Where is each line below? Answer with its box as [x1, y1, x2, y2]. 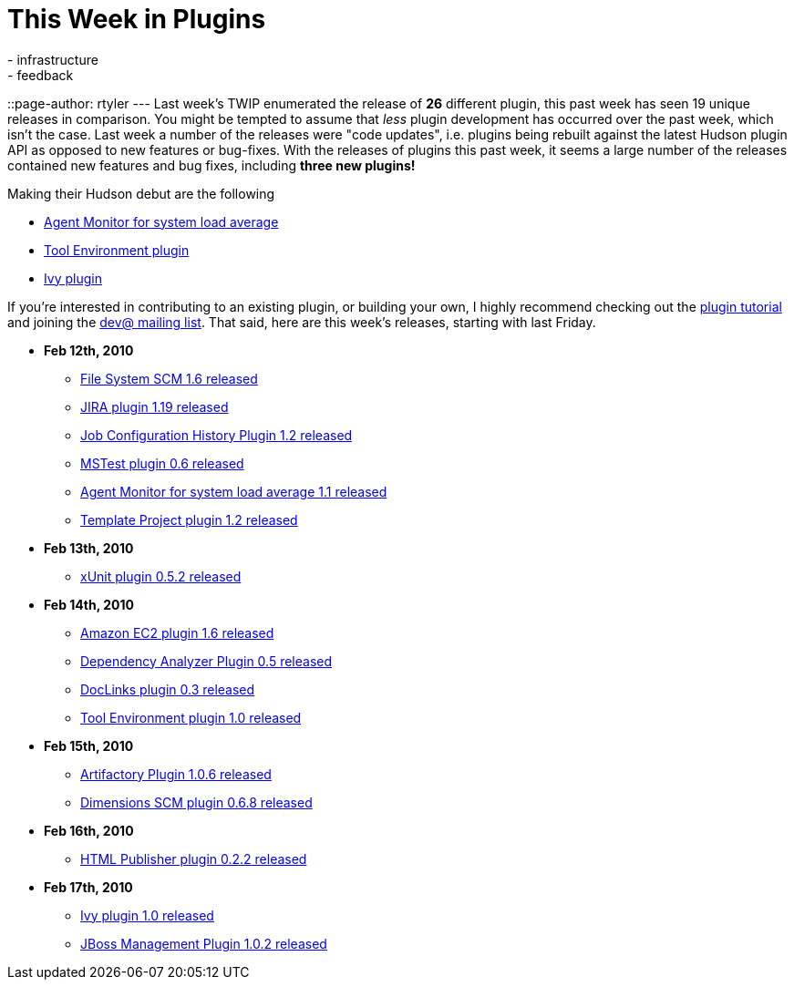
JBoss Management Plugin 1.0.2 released [80, 935, 327, 951]
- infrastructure [7, 51, 98, 67]
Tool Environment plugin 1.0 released [80, 709, 302, 725]
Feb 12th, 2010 [44, 342, 134, 358]
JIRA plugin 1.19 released [80, 398, 229, 415]
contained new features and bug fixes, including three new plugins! [7, 157, 416, 173]
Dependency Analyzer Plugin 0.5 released [80, 653, 333, 669]
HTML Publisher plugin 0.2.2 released [80, 850, 307, 867]
